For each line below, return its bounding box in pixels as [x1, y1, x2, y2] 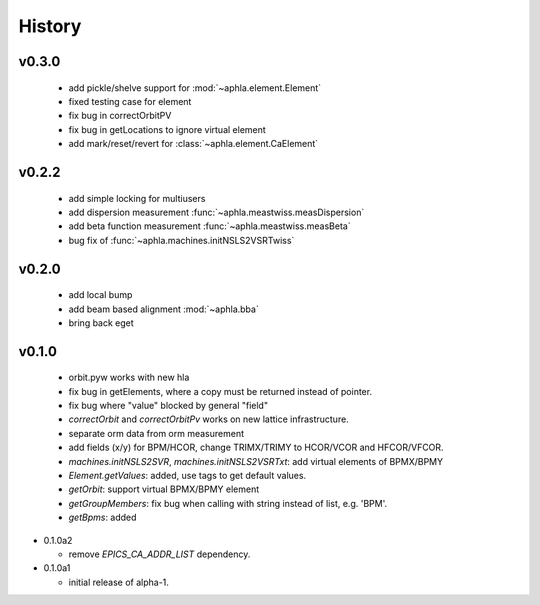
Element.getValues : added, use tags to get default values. [68, 470, 307, 482]
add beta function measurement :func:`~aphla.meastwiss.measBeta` [68, 220, 351, 232]
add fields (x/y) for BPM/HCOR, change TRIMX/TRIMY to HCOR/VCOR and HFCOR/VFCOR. [68, 441, 444, 454]
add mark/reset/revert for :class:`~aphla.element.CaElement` [68, 138, 319, 150]
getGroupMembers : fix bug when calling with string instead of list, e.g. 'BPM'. [68, 497, 388, 509]
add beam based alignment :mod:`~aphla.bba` [68, 303, 259, 315]
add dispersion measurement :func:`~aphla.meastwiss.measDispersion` [68, 206, 365, 218]
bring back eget [68, 316, 134, 329]
